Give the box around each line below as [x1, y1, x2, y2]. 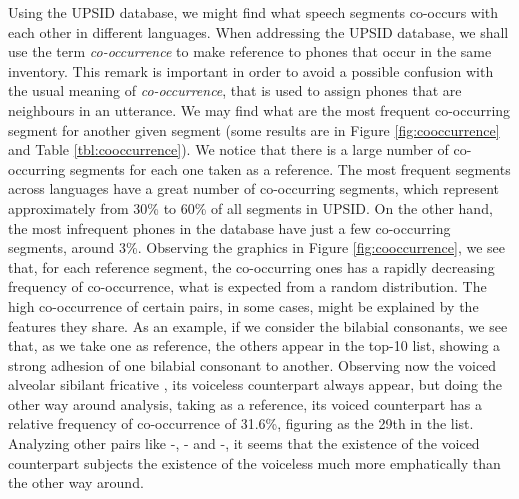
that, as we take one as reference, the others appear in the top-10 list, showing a [8, 335, 501, 356]
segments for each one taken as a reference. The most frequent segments [69, 158, 511, 179]
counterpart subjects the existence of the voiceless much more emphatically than [8, 452, 501, 473]
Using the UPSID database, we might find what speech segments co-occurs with [8, 2, 499, 22]
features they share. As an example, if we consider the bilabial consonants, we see [8, 315, 508, 336]
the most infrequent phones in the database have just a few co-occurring [8, 217, 451, 238]
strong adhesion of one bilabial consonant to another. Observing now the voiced [8, 354, 497, 375]
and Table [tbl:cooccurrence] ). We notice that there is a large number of [8, 139, 449, 160]
